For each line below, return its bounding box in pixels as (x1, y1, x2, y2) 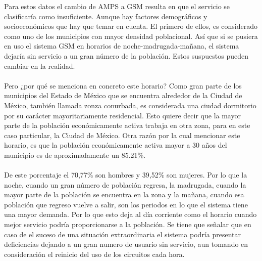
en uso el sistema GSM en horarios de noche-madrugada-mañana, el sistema (4, 40, 239, 51)
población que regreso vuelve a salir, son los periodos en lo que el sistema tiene (4, 199, 248, 209)
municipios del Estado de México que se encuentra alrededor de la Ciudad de (4, 90, 242, 101)
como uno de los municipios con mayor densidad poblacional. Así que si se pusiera (4, 30, 258, 41)
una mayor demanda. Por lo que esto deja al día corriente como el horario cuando (4, 209, 257, 220)
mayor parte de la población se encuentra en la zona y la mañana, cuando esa (4, 189, 244, 200)
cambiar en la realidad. (4, 60, 75, 71)
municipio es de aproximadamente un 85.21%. (4, 149, 146, 160)
